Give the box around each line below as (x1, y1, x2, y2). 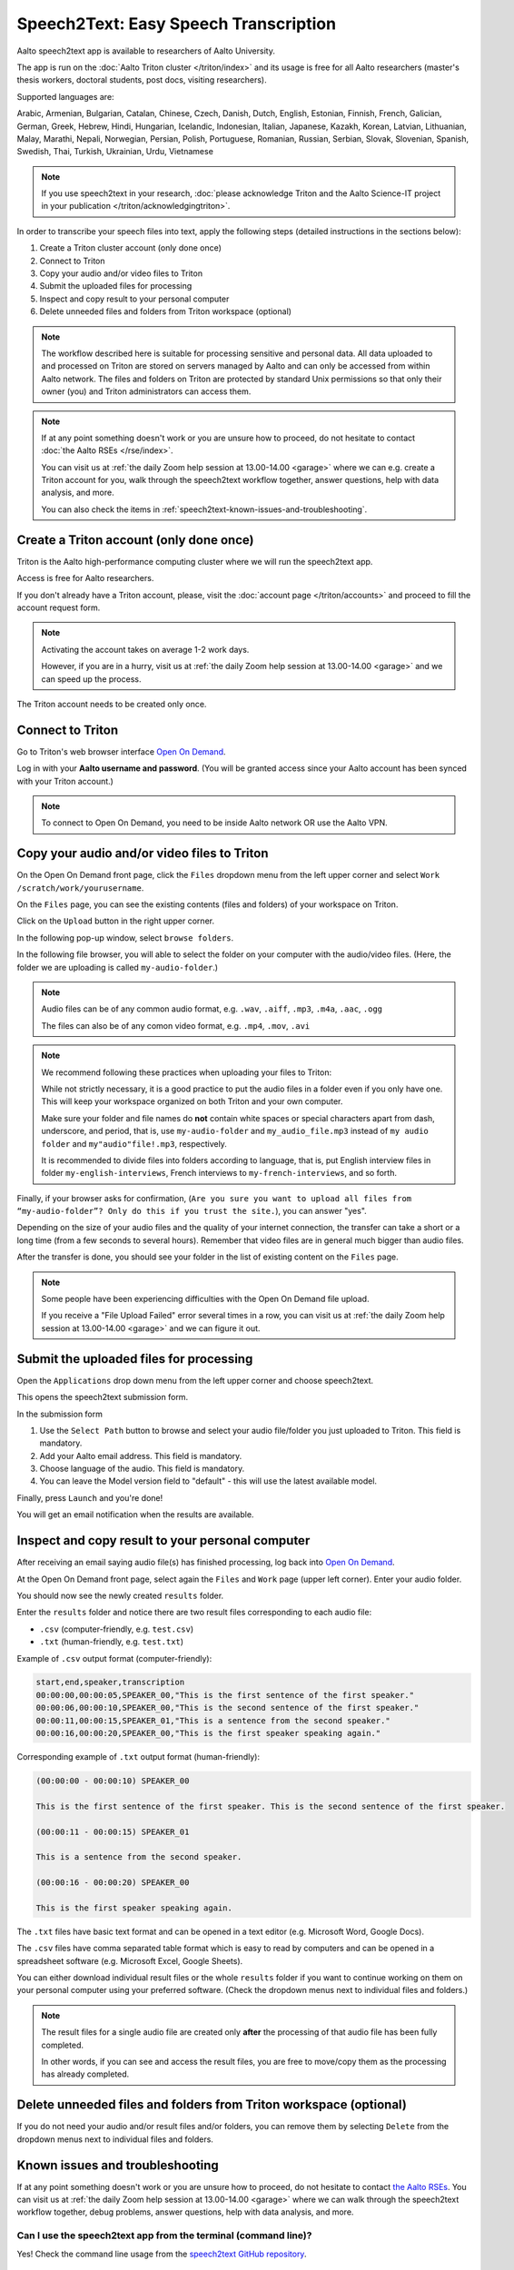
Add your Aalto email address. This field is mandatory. (39, 1450, 242, 1461)
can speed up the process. (41, 673, 142, 685)
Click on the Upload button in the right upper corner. (16, 915, 215, 926)
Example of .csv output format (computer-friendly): (16, 1653, 213, 1663)
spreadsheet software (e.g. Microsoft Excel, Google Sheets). (16, 1955, 243, 1966)
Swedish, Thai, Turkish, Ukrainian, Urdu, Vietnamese (16, 146, 213, 157)
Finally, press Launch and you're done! (16, 1492, 163, 1503)
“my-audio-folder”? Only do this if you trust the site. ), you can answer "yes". (16, 1206, 367, 1217)
